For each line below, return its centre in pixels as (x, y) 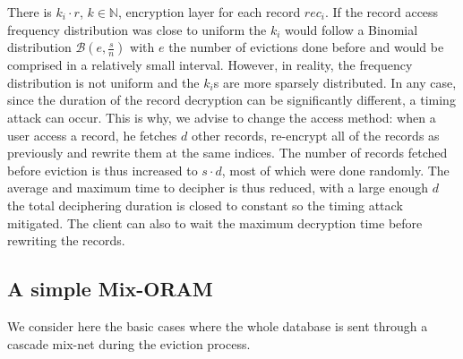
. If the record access (382, 12)
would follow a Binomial (352, 29)
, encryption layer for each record (209, 12)
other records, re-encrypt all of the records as (315, 135)
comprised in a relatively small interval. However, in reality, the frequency (210, 65)
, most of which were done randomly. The (335, 170)
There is (30, 12)
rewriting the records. (66, 240)
